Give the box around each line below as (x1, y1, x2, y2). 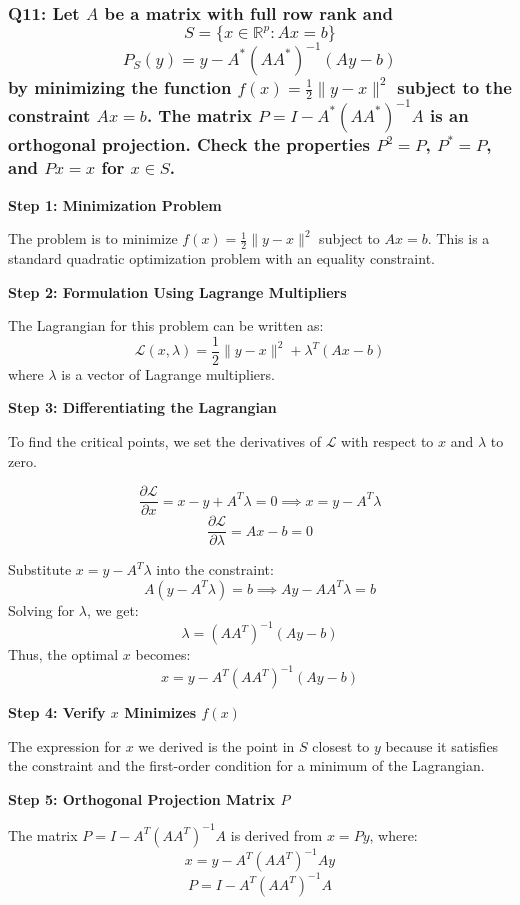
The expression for (8, 735, 122, 756)
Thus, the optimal (8, 644, 119, 664)
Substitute (8, 559, 72, 580)
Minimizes (124, 702, 197, 723)
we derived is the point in (138, 735, 295, 756)
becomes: (135, 644, 191, 664)
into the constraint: (156, 559, 274, 580)
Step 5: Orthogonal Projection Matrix (8, 788, 276, 809)
